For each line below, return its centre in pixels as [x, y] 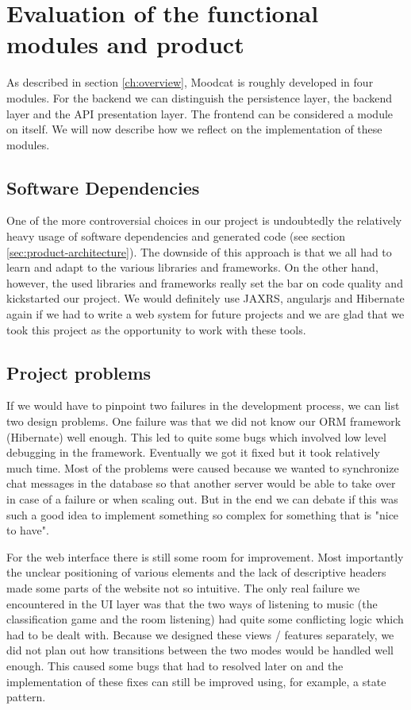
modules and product [125, 44]
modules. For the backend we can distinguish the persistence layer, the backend [200, 97]
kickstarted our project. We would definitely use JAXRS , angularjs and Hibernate [205, 298]
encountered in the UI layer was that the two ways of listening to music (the [192, 603]
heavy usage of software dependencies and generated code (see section [176, 236]
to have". [28, 530]
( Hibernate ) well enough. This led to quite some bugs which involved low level [196, 436]
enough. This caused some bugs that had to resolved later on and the [175, 665]
